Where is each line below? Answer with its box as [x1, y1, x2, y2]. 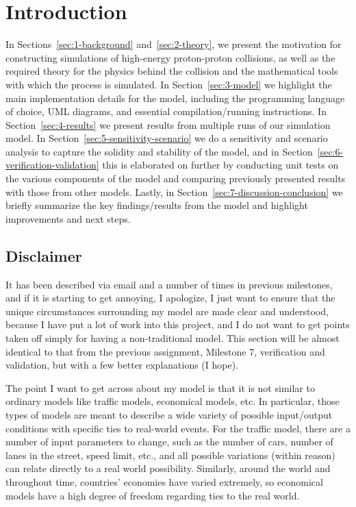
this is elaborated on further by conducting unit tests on [102, 158, 339, 172]
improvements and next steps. [5, 211, 131, 225]
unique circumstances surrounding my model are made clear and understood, [5, 304, 329, 318]
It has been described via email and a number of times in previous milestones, [5, 277, 333, 291]
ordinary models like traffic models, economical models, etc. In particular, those [5, 394, 340, 408]
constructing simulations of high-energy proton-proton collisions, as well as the [5, 50, 335, 64]
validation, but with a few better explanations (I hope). [5, 358, 239, 372]
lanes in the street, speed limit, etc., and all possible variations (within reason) [5, 447, 335, 462]
